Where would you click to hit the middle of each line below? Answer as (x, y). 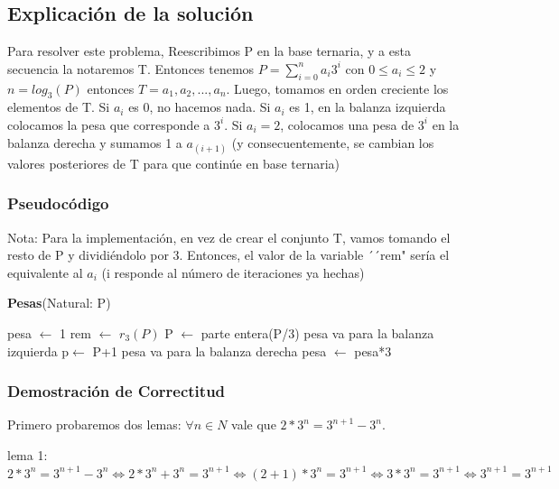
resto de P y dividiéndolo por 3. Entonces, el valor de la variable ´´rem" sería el (228, 255)
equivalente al (45, 272)
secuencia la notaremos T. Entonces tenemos (131, 68)
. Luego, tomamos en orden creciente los (337, 88)
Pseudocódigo (58, 203)
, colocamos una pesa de (347, 124)
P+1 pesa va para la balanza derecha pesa (210, 351)
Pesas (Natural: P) (59, 303)
